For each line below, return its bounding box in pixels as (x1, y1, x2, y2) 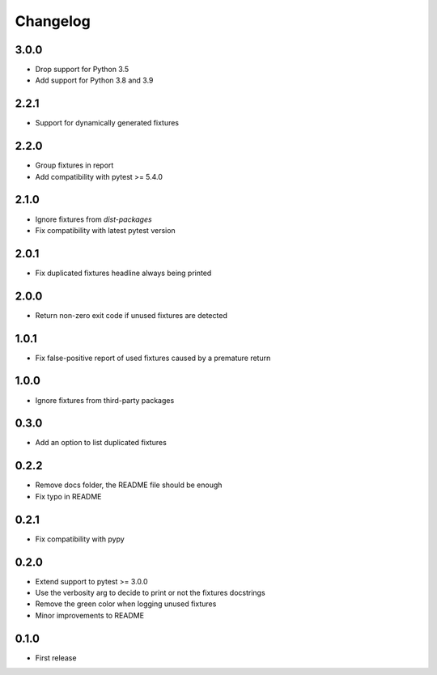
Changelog (15, 12, 91, 30)
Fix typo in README (35, 491, 102, 501)
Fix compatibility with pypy (35, 534, 125, 544)
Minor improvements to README (35, 610, 145, 620)
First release (35, 652, 77, 663)
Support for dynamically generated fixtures (35, 118, 180, 128)
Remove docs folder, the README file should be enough (35, 480, 223, 490)
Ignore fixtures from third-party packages (35, 395, 175, 405)
